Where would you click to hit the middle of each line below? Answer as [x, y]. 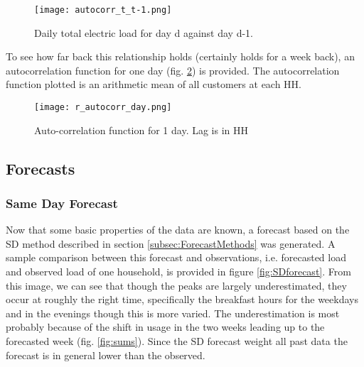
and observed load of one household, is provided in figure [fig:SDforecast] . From [178, 272]
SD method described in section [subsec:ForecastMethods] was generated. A [171, 243]
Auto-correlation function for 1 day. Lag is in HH [141, 130]
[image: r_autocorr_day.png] [103, 108]
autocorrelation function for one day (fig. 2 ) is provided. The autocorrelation [173, 70]
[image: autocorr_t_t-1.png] [103, 10]
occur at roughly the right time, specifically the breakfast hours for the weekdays [182, 299]
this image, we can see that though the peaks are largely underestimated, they [176, 285]
